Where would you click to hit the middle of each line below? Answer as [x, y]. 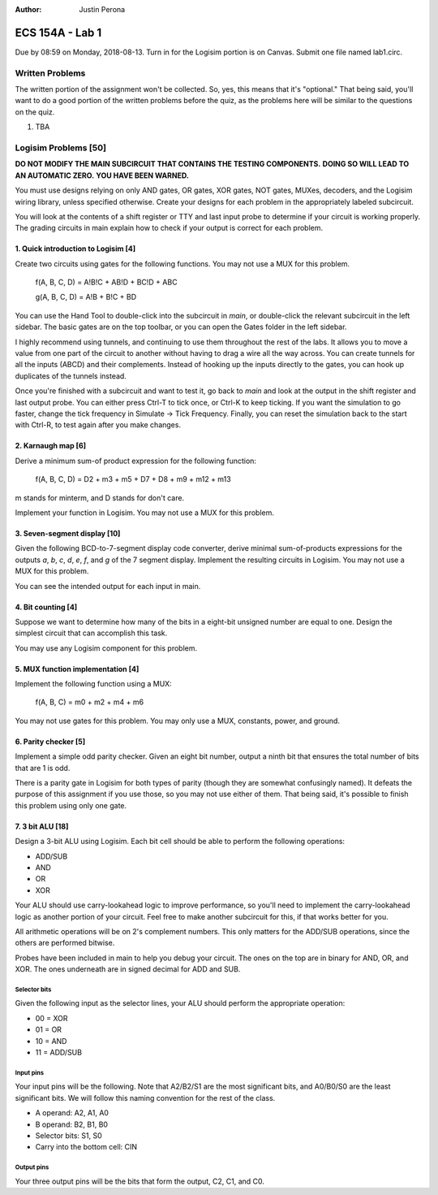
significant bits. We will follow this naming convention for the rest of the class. [145, 1098]
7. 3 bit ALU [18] [42, 826]
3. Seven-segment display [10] [68, 533]
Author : [28, 9]
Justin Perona [102, 9]
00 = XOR [52, 1018]
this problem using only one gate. [71, 805]
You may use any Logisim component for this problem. [106, 648]
